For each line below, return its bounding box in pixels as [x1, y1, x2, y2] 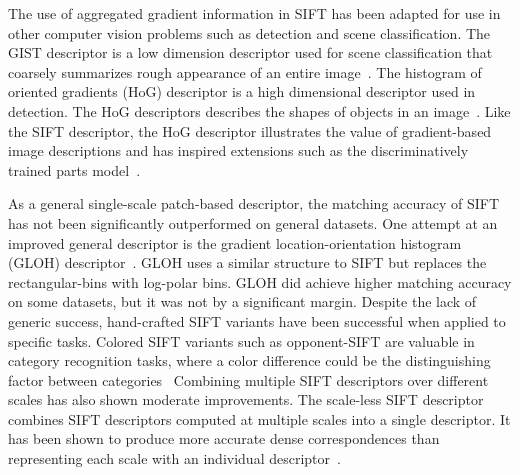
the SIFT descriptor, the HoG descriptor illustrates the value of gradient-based [8, 120, 492, 141]
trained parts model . [8, 159, 141, 180]
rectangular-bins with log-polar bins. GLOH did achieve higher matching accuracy [8, 271, 512, 292]
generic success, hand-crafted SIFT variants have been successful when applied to [8, 310, 506, 331]
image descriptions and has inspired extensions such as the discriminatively [8, 140, 469, 161]
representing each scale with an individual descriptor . [8, 448, 341, 469]
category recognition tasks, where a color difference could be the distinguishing [8, 350, 491, 371]
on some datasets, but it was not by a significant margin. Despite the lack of [8, 291, 477, 312]
